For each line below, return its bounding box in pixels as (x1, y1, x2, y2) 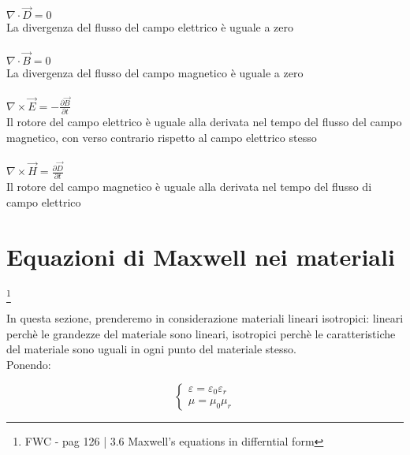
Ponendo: (6, 356, 51, 372)
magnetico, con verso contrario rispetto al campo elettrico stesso (6, 129, 317, 145)
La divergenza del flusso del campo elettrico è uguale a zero (6, 19, 294, 35)
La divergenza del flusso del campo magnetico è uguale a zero (6, 64, 304, 80)
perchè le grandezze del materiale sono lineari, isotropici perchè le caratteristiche (6, 325, 396, 341)
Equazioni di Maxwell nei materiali (6, 240, 395, 272)
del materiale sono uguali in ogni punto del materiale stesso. (6, 341, 296, 357)
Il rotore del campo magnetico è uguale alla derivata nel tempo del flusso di (6, 178, 372, 195)
